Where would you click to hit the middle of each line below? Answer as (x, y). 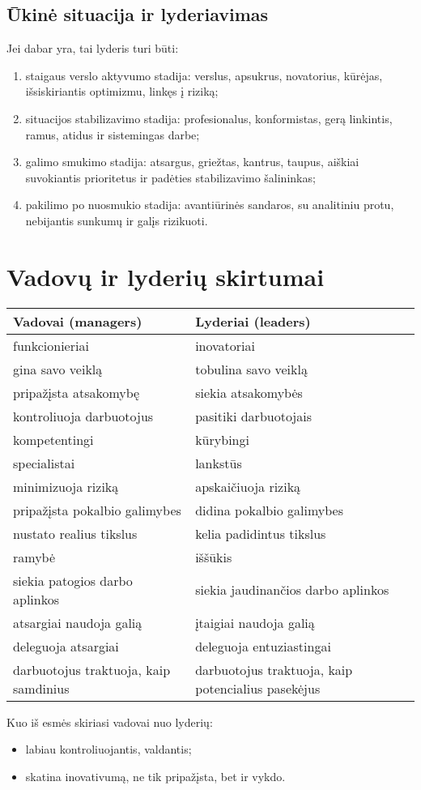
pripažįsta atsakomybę (77, 392)
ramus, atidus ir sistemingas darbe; (113, 134)
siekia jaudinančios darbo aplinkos (292, 590)
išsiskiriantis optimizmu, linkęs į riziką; (122, 91)
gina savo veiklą (58, 369)
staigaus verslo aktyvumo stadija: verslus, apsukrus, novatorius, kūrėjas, (204, 75)
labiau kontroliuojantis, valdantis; (108, 749)
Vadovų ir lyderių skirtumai (166, 276)
